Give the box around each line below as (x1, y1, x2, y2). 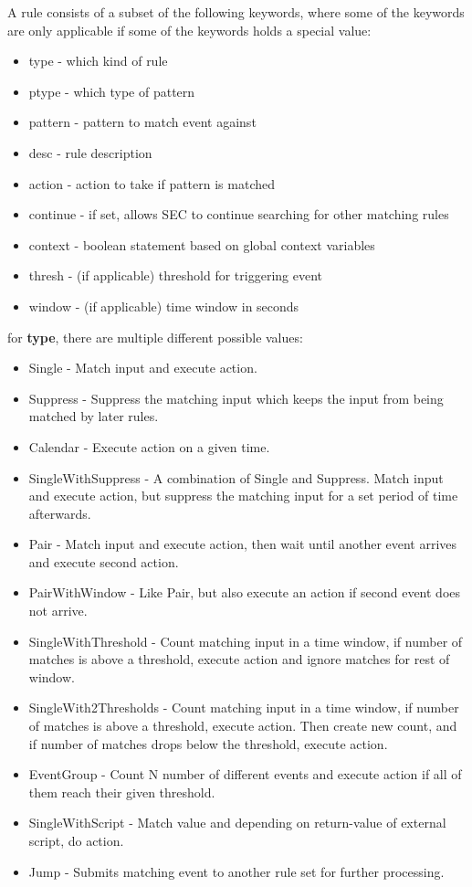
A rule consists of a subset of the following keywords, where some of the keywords (7, 3, 465, 21)
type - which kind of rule (28, 51, 168, 70)
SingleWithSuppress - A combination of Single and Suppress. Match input (28, 468, 444, 487)
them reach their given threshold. (28, 782, 215, 801)
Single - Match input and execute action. (28, 358, 257, 377)
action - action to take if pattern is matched (28, 174, 276, 193)
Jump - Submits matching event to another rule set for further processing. (28, 861, 445, 881)
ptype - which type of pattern (28, 81, 195, 100)
